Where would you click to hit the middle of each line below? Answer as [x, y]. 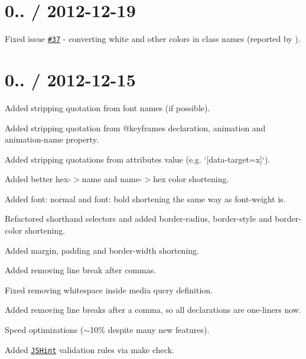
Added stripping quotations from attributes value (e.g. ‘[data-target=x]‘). [138, 159]
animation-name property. [52, 139]
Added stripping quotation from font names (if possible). [108, 107]
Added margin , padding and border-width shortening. [102, 250]
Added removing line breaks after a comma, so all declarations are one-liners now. [153, 310]
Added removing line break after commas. [81, 270]
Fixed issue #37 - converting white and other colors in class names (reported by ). [153, 39]
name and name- [112, 179]
